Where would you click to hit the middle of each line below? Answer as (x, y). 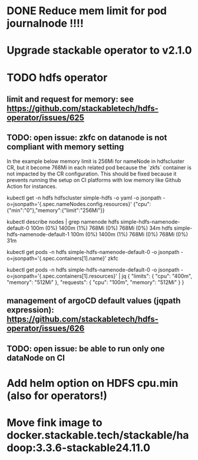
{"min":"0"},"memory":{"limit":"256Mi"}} (56, 210)
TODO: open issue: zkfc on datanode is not (87, 138)
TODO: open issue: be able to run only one (86, 349)
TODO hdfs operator (57, 77)
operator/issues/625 (46, 117)
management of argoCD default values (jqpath (94, 301)
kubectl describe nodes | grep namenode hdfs (63, 221)
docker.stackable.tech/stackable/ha (98, 435)
